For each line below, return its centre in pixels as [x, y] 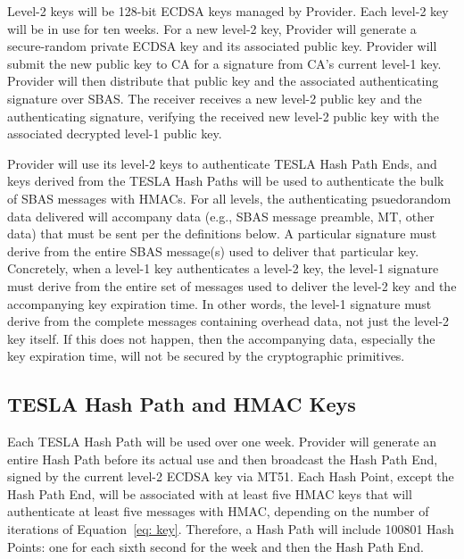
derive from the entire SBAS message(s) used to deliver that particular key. [213, 250]
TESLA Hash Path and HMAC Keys [182, 404]
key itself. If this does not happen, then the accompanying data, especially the [221, 338]
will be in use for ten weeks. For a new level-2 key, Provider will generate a [212, 28]
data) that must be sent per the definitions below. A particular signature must [222, 234]
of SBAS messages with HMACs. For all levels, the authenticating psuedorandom [229, 198]
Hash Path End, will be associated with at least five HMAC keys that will [210, 493]
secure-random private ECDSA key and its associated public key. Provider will [222, 46]
